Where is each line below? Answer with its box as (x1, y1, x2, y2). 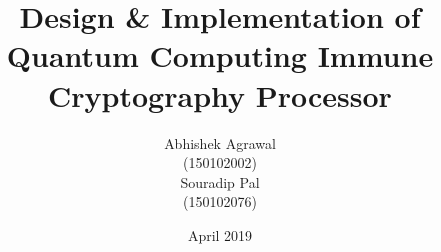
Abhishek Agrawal (164, 132, 276, 153)
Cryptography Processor (48, 74, 392, 115)
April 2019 (187, 224, 253, 245)
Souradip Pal (180, 171, 260, 192)
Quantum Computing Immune (6, 35, 434, 76)
